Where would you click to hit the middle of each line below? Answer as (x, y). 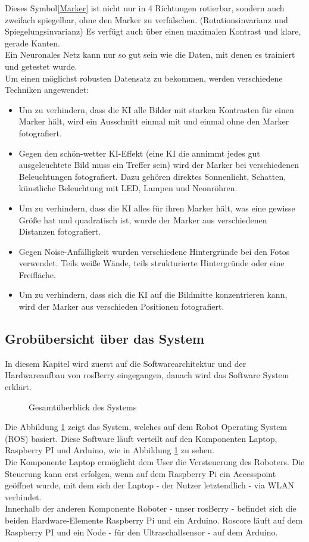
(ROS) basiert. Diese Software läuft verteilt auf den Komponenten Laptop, (141, 438)
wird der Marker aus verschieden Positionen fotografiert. (121, 306)
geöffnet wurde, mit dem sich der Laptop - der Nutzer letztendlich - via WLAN (149, 485)
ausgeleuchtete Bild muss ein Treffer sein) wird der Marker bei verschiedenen (159, 165)
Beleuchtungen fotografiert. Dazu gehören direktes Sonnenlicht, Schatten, (152, 176)
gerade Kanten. (32, 43)
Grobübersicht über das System (105, 339)
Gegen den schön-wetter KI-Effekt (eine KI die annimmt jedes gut (139, 153)
